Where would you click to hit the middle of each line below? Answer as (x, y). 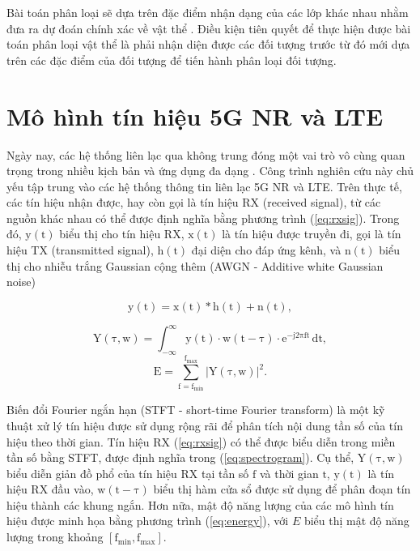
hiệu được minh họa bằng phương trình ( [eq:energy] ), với (148, 521)
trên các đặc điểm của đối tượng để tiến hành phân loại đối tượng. (172, 60)
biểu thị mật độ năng (356, 521)
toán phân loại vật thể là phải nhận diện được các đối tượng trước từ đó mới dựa (208, 44)
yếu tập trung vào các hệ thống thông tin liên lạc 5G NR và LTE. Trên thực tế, (204, 186)
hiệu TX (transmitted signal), (80, 250)
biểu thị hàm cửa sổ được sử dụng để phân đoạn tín (282, 489)
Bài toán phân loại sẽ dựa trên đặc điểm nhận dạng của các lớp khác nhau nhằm (208, 12)
